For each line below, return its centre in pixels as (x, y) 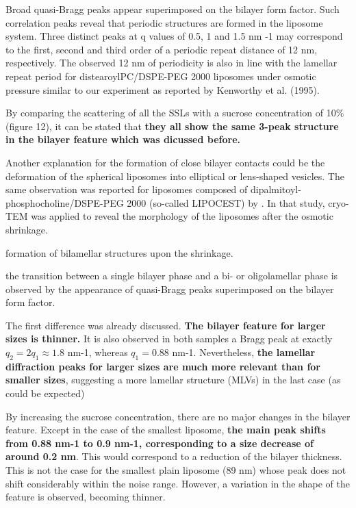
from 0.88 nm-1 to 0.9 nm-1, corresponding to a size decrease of (160, 443)
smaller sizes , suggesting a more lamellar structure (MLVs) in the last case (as (173, 380)
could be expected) (45, 393)
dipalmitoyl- (276, 189)
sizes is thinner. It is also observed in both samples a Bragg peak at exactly (169, 339)
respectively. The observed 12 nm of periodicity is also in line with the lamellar (171, 63)
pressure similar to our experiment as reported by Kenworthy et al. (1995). (163, 89)
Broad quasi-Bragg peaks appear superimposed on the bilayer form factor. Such (173, 9)
